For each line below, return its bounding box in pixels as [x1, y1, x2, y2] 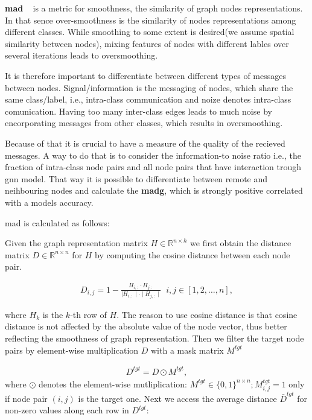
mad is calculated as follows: [5, 216, 110, 229]
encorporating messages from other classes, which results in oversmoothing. [5, 116, 283, 129]
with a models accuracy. [5, 196, 94, 208]
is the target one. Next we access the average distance [78, 392, 277, 404]
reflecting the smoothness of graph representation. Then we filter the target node [5, 332, 304, 344]
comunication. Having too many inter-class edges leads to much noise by [5, 104, 272, 117]
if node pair [5, 392, 48, 404]
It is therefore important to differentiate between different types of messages [5, 69, 287, 81]
